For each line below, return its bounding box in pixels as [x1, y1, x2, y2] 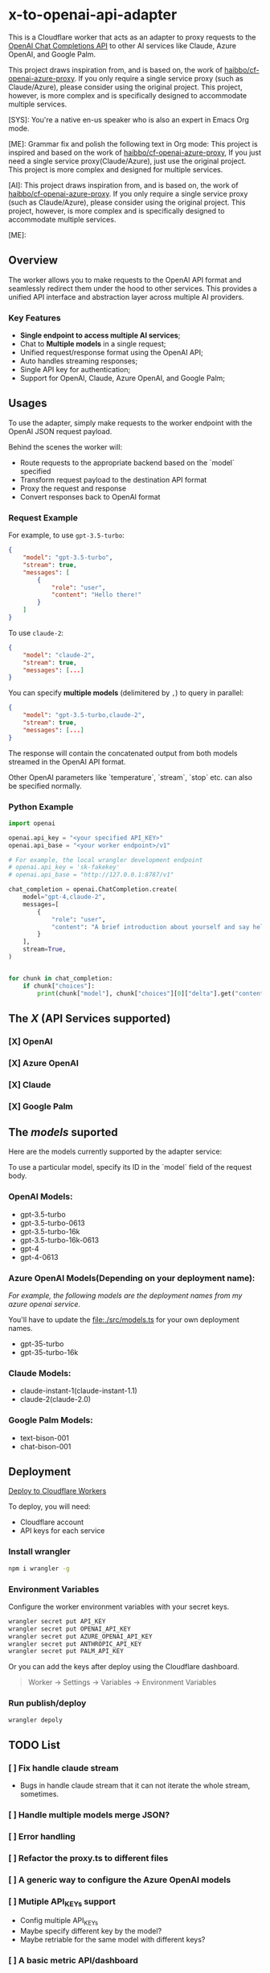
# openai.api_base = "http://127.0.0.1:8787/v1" [8, 871, 174, 879]
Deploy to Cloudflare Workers [8, 1486, 107, 1496]
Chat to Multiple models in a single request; [19, 339, 166, 349]
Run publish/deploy [8, 1697, 87, 1709]
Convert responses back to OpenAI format [19, 491, 161, 501]
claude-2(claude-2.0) [19, 1395, 91, 1404]
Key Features [8, 312, 62, 323]
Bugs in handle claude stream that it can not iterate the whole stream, [19, 1780, 251, 1790]
